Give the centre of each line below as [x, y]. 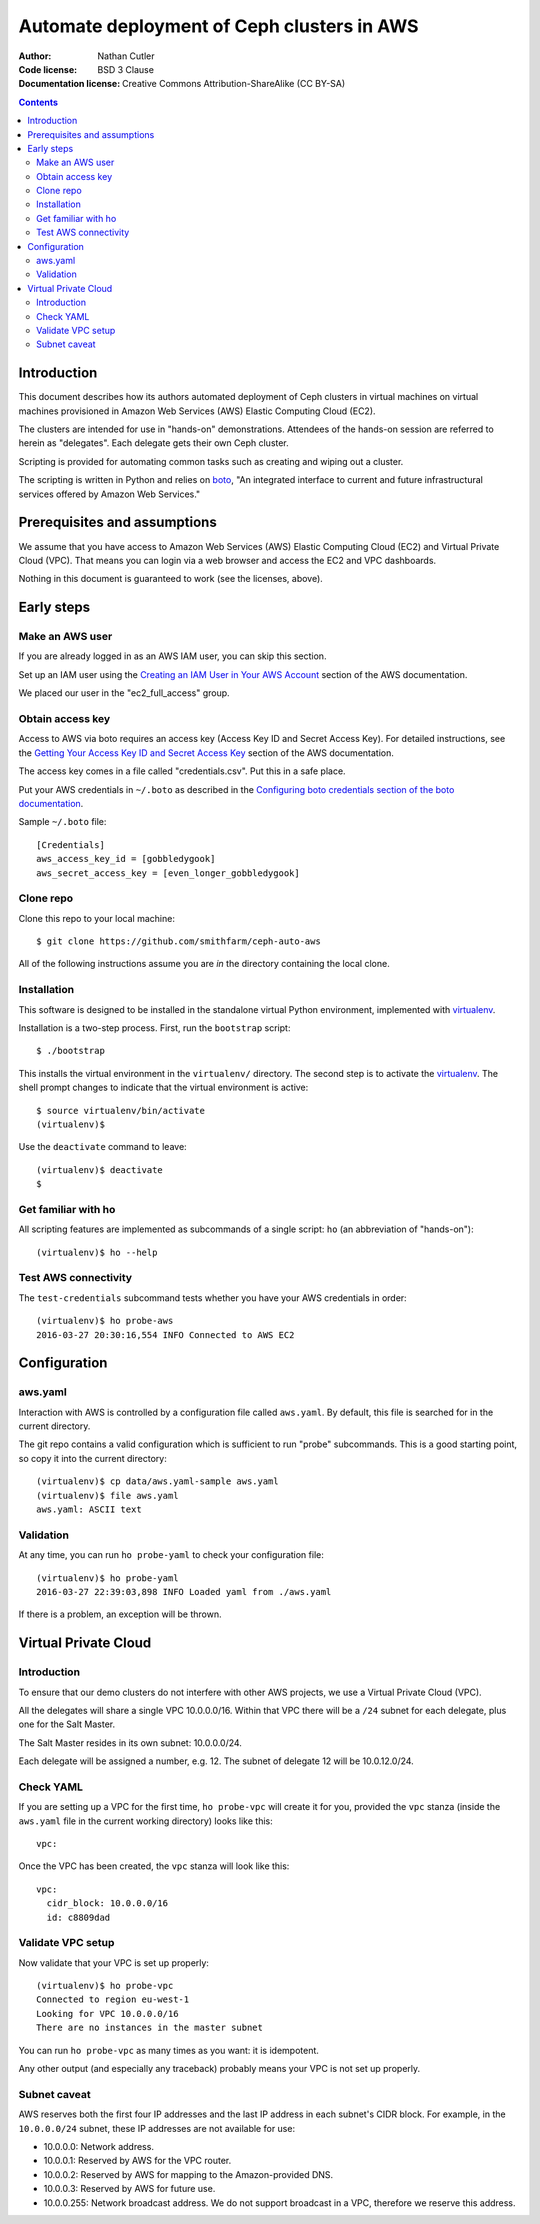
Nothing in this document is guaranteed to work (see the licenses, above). [171, 579]
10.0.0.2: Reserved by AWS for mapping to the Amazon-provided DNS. [188, 2174]
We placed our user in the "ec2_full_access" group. [124, 693]
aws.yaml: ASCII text [89, 1509]
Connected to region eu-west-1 [113, 1999]
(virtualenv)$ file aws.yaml [107, 1495]
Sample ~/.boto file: [62, 822]
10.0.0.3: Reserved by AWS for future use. [129, 2189]
